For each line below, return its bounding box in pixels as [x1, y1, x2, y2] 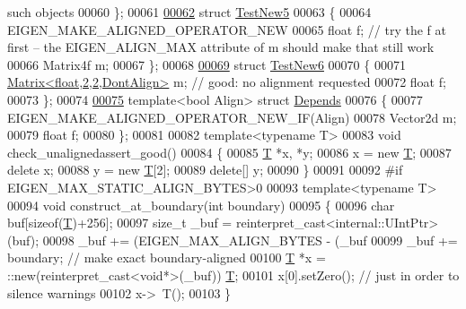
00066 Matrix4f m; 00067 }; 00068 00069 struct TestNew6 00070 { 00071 [7, 55, 406, 73]
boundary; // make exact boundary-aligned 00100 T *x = [7, 248, 326, 267]
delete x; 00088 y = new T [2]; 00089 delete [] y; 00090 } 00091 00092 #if [7, 160, 403, 179]
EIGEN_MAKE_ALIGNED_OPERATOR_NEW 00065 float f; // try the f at [7, 20, 446, 39]
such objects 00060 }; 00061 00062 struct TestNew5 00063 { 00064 [7, 3, 372, 21]
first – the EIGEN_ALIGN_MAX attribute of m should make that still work [7, 38, 435, 56]
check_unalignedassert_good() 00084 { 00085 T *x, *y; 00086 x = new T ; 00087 [7, 142, 452, 161]
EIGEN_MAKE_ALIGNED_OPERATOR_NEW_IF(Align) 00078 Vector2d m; [7, 107, 457, 126]
